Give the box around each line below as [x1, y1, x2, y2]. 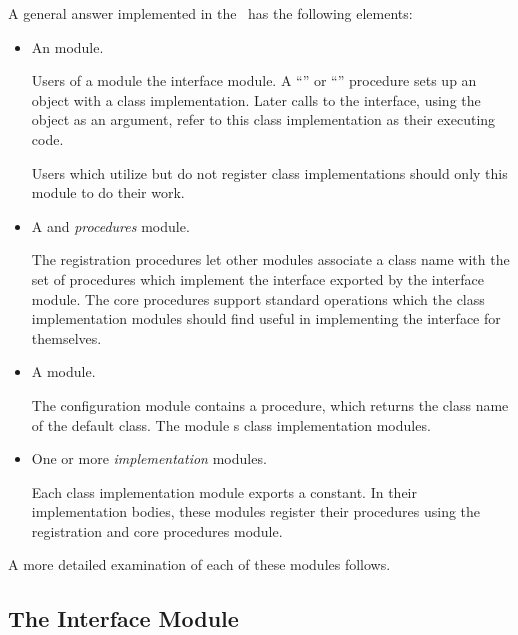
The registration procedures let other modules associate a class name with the [31, 249, 510, 270]
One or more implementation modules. [31, 448, 267, 469]
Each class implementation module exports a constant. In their [31, 481, 417, 502]
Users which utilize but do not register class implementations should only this [31, 162, 508, 183]
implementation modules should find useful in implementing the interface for [31, 308, 501, 329]
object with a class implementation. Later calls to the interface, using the [31, 89, 481, 110]
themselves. [31, 327, 102, 348]
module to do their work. [31, 182, 185, 203]
